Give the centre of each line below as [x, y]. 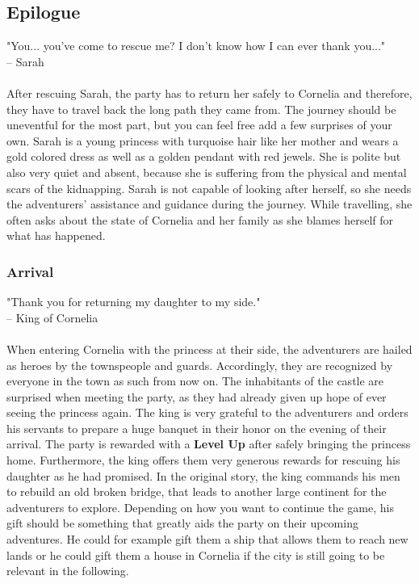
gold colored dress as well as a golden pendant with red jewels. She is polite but [204, 156]
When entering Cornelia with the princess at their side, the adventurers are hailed [209, 349]
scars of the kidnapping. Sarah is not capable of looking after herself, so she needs [209, 188]
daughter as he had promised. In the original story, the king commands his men [203, 475]
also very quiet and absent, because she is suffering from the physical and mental [207, 172]
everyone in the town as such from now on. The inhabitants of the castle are [195, 381]
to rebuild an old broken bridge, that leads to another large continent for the [197, 492]
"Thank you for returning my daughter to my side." [134, 302]
